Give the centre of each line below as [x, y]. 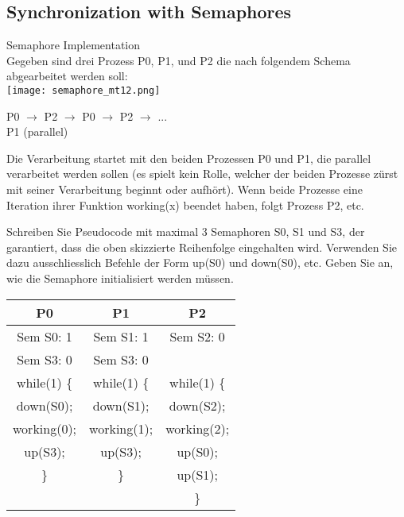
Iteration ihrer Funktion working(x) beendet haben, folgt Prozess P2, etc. [185, 204]
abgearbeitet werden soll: [67, 76]
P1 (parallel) [37, 131]
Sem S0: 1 [45, 336]
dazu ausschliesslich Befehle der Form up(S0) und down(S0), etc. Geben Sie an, [200, 262]
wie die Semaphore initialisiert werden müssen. [120, 278]
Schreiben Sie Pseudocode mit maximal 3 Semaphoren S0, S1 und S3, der [186, 231]
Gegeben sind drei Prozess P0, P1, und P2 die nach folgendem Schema [179, 60]
